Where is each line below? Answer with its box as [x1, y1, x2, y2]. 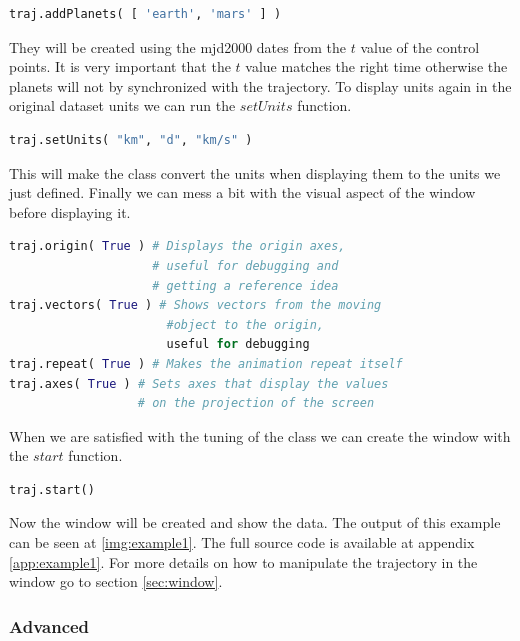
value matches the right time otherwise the [245, 56, 508, 77]
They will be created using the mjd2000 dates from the [9, 36, 346, 57]
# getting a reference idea [152, 278, 339, 293]
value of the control [360, 36, 480, 57]
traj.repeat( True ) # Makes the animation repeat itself [9, 356, 403, 371]
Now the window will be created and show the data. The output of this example [9, 512, 501, 533]
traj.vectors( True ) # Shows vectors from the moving [9, 298, 382, 313]
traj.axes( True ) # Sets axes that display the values [9, 376, 389, 391]
